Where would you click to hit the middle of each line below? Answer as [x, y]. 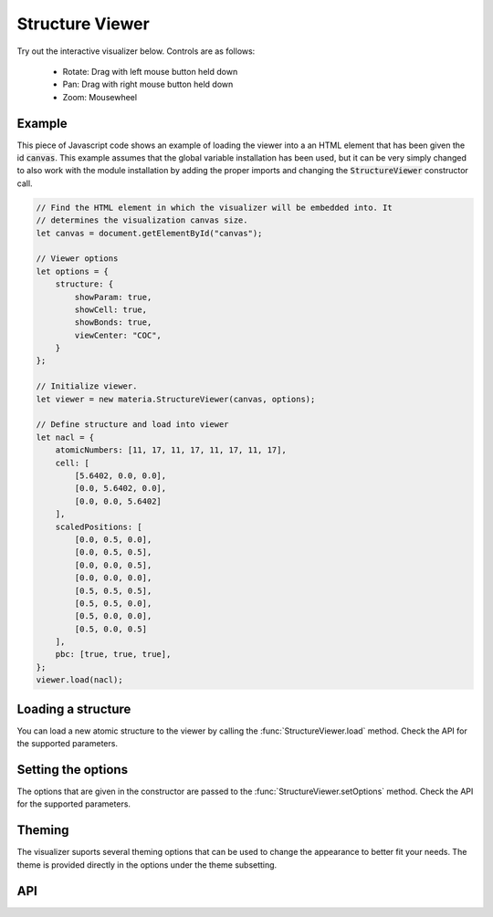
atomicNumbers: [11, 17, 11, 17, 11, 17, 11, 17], [171, 450]
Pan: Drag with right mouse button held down [148, 84]
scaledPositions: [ [99, 526]
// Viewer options [77, 259]
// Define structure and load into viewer [132, 425]
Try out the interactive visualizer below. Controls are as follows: [136, 51]
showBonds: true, [113, 323]
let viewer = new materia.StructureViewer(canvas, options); [176, 399]
